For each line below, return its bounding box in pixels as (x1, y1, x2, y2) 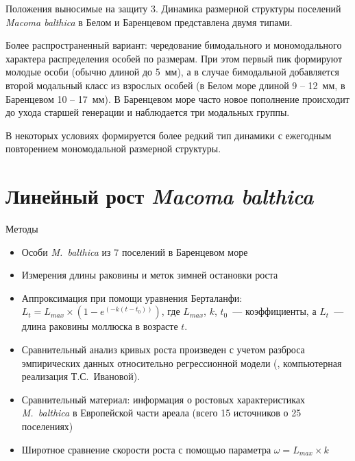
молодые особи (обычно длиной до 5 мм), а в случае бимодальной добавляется (5, 64, 339, 79)
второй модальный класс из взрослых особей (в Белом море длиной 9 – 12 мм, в (5, 78, 345, 92)
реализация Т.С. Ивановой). (21, 369, 140, 383)
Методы (5, 222, 38, 236)
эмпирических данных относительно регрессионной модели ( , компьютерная (21, 355, 342, 370)
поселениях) (21, 419, 73, 433)
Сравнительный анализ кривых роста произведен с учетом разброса (21, 342, 305, 357)
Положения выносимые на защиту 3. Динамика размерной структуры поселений (5, 1, 341, 15)
